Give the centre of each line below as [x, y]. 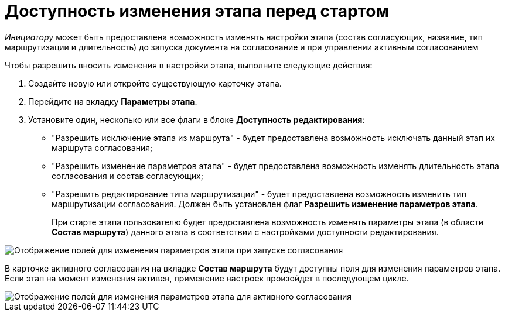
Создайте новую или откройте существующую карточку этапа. [155, 83]
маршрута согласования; [102, 147]
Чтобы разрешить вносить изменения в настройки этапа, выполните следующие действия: [189, 65]
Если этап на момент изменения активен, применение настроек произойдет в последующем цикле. [207, 278]
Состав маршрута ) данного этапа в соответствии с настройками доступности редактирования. [245, 232]
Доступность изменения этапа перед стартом [197, 11]
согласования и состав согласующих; [127, 176]
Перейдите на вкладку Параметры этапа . [113, 101]
